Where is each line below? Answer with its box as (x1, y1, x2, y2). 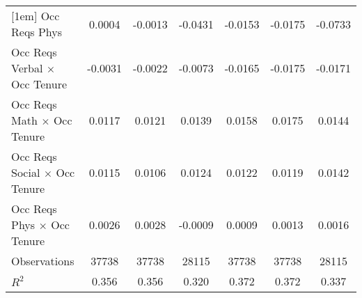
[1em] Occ (11, 8, 60, 24)
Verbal (11, 60, 43, 76)
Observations (11, 253, 74, 269)
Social (11, 164, 40, 180)
